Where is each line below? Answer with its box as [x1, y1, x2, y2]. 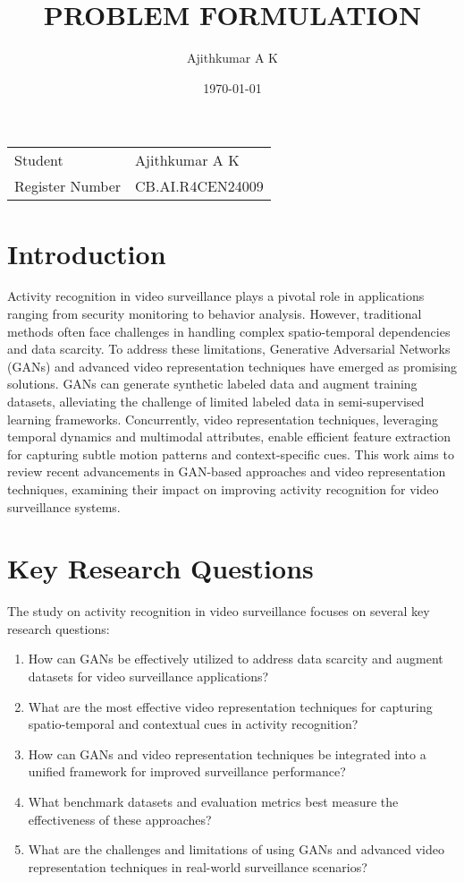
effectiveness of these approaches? [28, 809, 212, 828]
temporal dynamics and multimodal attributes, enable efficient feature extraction [7, 427, 451, 446]
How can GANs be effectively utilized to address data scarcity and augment [28, 649, 443, 668]
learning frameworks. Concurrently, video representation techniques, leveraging [7, 409, 439, 428]
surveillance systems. [7, 497, 121, 516]
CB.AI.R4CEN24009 [135, 176, 264, 197]
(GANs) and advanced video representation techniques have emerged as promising [7, 356, 458, 375]
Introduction [7, 235, 166, 271]
